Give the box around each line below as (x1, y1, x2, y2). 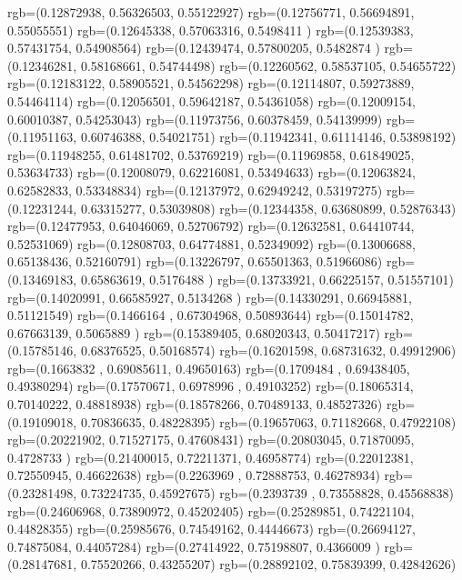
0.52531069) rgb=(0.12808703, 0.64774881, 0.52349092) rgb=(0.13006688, (7, 234, 416, 253)
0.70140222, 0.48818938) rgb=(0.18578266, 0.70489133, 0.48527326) (7, 395, 383, 414)
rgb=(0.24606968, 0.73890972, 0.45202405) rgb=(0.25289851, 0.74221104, (7, 501, 415, 520)
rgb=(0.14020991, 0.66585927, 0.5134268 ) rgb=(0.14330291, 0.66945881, (7, 287, 413, 306)
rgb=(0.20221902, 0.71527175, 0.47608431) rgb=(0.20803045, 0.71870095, (7, 430, 415, 449)
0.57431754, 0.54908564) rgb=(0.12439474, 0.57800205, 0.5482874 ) (7, 38, 380, 57)
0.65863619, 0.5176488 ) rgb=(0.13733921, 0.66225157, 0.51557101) (80, 269, 454, 288)
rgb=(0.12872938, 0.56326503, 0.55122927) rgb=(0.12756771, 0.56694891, (7, 3, 415, 21)
